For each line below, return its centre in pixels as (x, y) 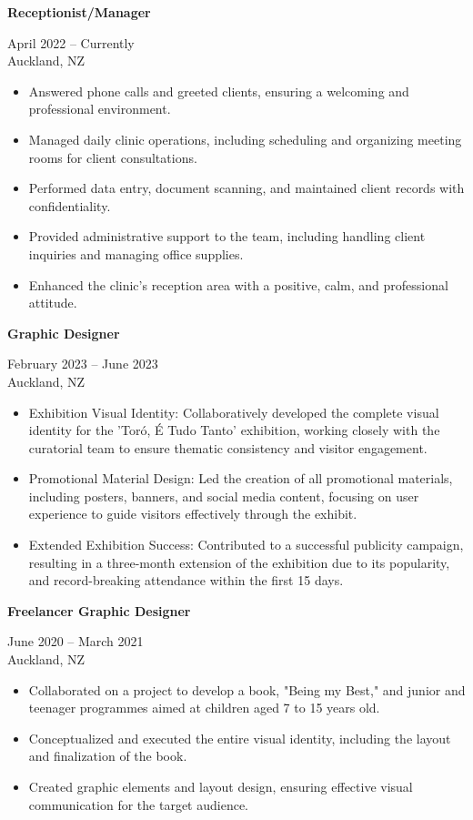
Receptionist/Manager (79, 12)
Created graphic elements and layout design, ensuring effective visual (221, 786)
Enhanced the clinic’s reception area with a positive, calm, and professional (238, 284)
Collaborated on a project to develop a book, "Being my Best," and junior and (247, 689)
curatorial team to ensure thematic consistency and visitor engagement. (228, 447)
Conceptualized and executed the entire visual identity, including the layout (240, 738)
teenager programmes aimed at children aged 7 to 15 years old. (204, 708)
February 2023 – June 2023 (83, 364)
